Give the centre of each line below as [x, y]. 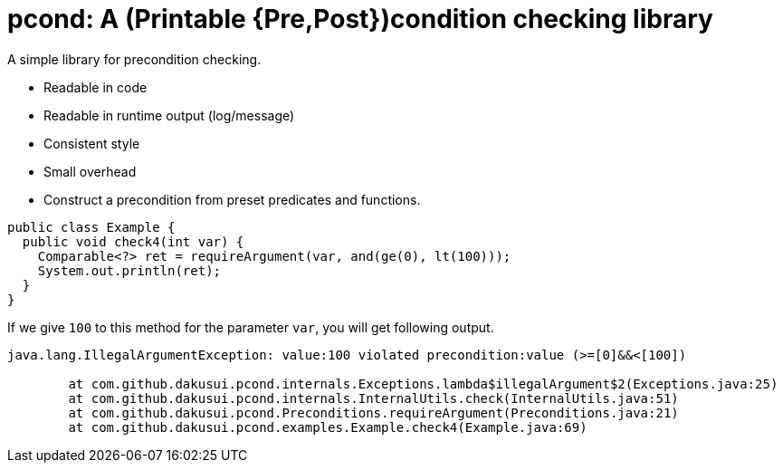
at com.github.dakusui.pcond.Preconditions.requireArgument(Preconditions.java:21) [373, 412]
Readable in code [95, 87]
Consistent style [92, 143]
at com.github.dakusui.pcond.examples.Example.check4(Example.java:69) [328, 427]
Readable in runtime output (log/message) [169, 115]
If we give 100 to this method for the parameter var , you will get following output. [251, 327]
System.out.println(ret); [129, 270]
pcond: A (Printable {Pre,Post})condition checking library [360, 19]
